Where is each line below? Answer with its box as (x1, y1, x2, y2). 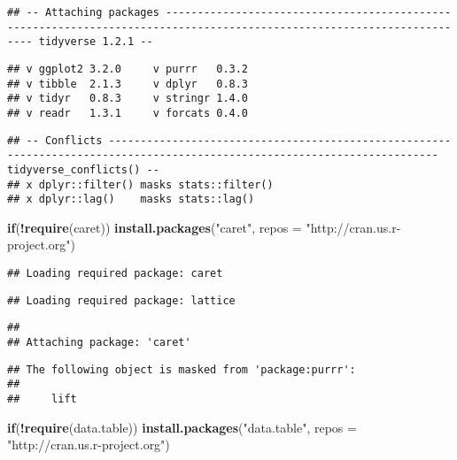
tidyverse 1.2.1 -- (38, 35, 153, 49)
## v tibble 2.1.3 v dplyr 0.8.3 (7, 77, 249, 90)
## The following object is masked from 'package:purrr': (7, 363, 356, 376)
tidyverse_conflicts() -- (7, 163, 159, 176)
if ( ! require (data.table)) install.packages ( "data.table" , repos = (7, 418, 357, 436)
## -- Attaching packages (7, 6, 159, 19)
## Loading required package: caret (7, 267, 223, 280)
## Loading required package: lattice (7, 294, 236, 307)
